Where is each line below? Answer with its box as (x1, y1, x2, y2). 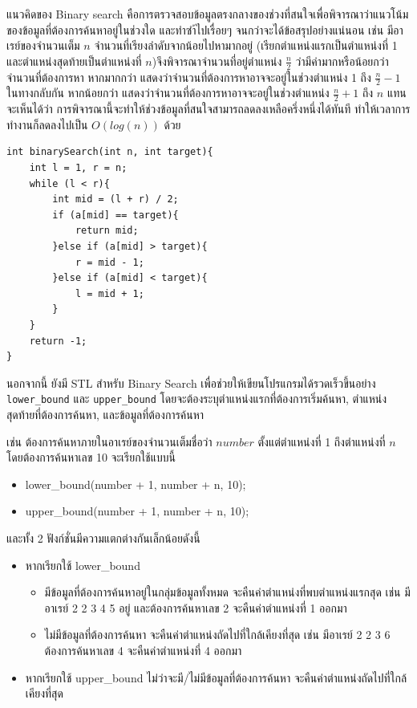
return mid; (75, 225, 139, 237)
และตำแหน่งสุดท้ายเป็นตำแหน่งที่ (6, 52, 142, 69)
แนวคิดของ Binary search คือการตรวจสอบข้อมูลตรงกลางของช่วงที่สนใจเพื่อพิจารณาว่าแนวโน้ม (6, 6, 409, 22)
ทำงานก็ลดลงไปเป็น (6, 116, 88, 132)
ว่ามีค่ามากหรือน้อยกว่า (295, 52, 389, 69)
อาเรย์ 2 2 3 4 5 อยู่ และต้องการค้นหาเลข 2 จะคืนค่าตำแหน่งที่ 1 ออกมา (44, 599, 347, 616)
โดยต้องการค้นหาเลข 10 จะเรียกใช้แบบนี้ (6, 449, 176, 466)
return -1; (29, 335, 87, 347)
